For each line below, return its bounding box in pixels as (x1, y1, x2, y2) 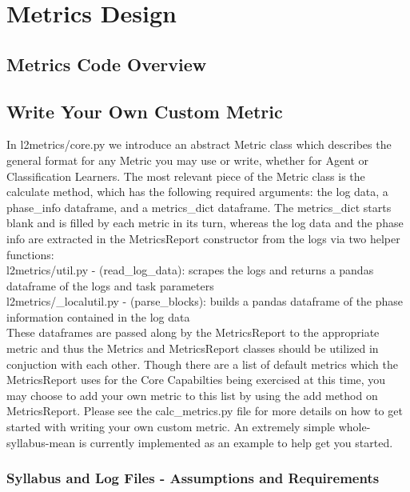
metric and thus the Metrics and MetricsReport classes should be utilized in (6, 340, 379, 357)
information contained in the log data (6, 308, 190, 325)
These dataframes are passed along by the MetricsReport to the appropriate (6, 324, 380, 341)
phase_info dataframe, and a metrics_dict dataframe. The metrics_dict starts (6, 198, 392, 215)
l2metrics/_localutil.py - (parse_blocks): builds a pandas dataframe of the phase (6, 293, 404, 310)
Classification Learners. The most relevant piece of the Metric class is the (6, 167, 365, 184)
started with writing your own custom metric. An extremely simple (6, 418, 336, 435)
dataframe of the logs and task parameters (6, 277, 214, 294)
